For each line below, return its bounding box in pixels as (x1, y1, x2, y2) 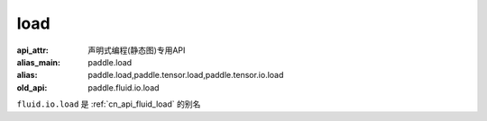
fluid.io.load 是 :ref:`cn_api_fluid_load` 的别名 (16, 99, 201, 109)
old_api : (16, 82, 48, 93)
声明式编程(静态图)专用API (87, 45, 186, 56)
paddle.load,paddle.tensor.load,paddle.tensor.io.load (87, 70, 284, 81)
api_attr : (16, 45, 50, 56)
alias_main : (16, 56, 60, 67)
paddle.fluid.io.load (87, 82, 160, 93)
